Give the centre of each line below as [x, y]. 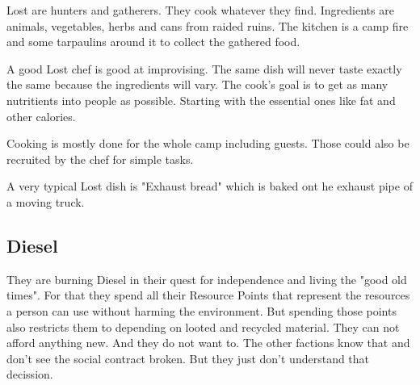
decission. [30, 374]
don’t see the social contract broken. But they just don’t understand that [188, 358]
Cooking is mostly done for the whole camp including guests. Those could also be [208, 143]
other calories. [41, 116]
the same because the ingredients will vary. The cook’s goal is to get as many [197, 84]
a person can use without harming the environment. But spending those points [202, 310]
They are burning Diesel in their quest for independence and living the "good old [207, 279]
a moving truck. [46, 201]
